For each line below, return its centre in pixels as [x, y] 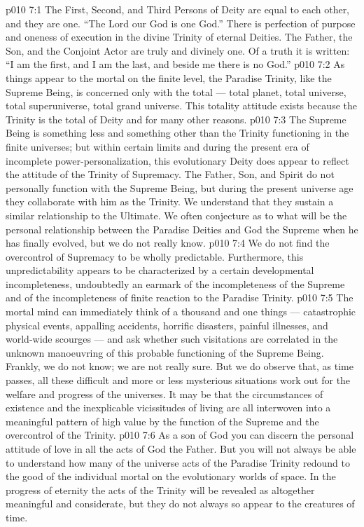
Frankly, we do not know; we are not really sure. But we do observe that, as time [180, 366]
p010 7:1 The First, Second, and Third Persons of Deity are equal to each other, [178, 9]
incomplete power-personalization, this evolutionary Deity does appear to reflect [177, 160]
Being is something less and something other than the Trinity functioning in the [177, 133]
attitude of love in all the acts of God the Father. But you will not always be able [181, 449]
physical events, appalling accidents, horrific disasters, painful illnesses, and [167, 325]
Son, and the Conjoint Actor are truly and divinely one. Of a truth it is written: [178, 50]
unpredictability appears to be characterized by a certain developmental [160, 270]
